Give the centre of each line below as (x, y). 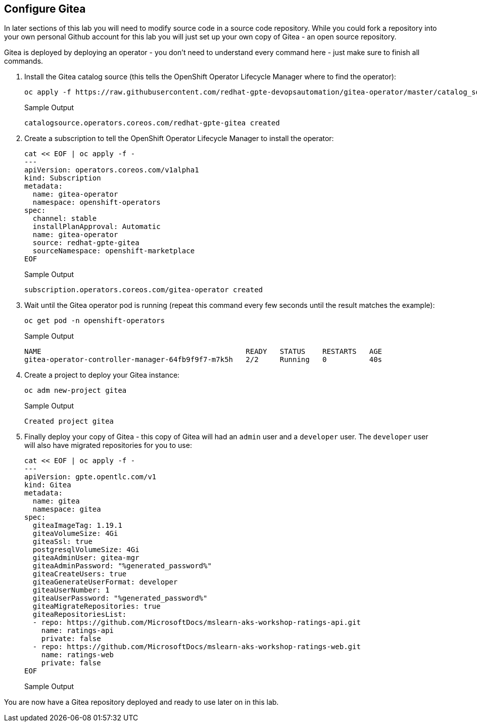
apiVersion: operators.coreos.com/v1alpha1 (112, 170)
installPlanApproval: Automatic (97, 227)
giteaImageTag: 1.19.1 (77, 526)
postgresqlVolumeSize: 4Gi (86, 550)
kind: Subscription (63, 178)
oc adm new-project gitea (76, 391)
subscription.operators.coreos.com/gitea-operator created (144, 290)
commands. (24, 61)
